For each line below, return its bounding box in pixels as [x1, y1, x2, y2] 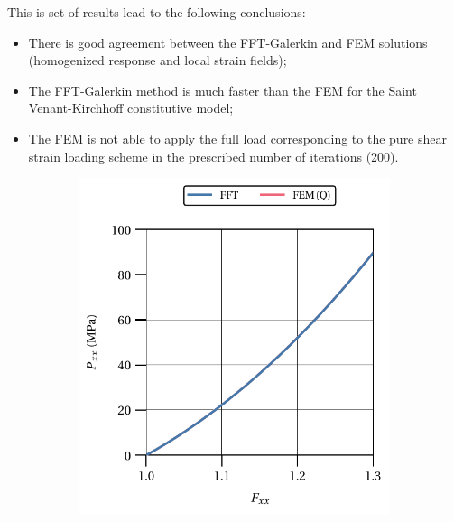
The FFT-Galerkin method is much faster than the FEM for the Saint [28, 80, 417, 99]
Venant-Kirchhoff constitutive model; [28, 98, 234, 117]
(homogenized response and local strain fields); [28, 51, 287, 70]
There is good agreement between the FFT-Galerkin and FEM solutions [28, 33, 428, 51]
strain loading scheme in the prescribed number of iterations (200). [28, 146, 399, 165]
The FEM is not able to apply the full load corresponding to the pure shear [28, 128, 447, 147]
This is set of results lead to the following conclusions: [7, 3, 306, 21]
